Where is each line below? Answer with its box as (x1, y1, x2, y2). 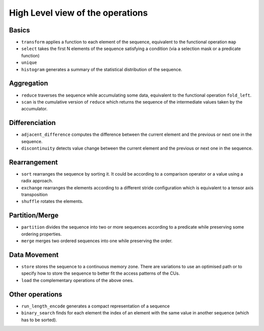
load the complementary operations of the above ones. (21, 277, 134, 283)
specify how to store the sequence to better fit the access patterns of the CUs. (21, 270, 180, 277)
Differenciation (9, 119, 56, 127)
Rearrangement (9, 158, 58, 166)
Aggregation (9, 79, 48, 88)
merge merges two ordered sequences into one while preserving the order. (21, 238, 173, 244)
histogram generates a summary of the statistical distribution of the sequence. (21, 66, 182, 72)
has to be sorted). (21, 317, 57, 323)
